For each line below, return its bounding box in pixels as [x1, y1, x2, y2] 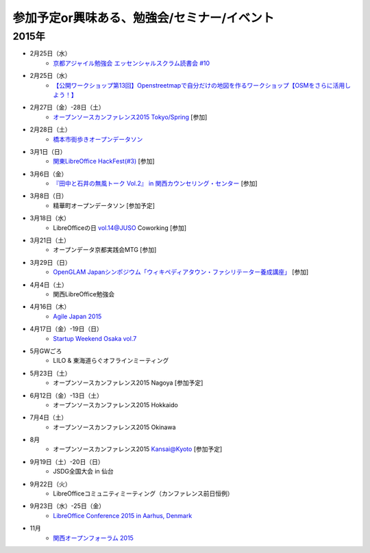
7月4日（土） [29, 413, 68, 422]
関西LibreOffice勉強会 [53, 290, 115, 298]
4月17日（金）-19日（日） [29, 325, 103, 333]
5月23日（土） [29, 369, 71, 377]
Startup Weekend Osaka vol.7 [53, 334, 137, 342]
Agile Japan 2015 [53, 312, 102, 320]
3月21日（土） [29, 236, 70, 244]
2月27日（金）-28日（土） [29, 103, 106, 112]
